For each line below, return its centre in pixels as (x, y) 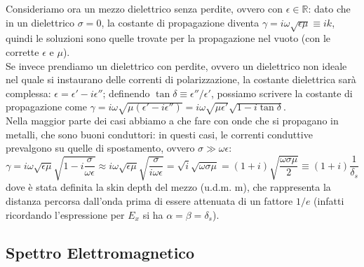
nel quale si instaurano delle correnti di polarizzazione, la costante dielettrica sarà (181, 79)
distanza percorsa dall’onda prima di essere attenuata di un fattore (149, 201)
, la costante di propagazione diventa (180, 22)
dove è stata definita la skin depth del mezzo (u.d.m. (119, 187)
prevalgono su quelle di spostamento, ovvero (100, 148)
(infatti (329, 201)
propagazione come (46, 107)
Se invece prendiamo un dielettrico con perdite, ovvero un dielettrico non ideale (176, 65)
